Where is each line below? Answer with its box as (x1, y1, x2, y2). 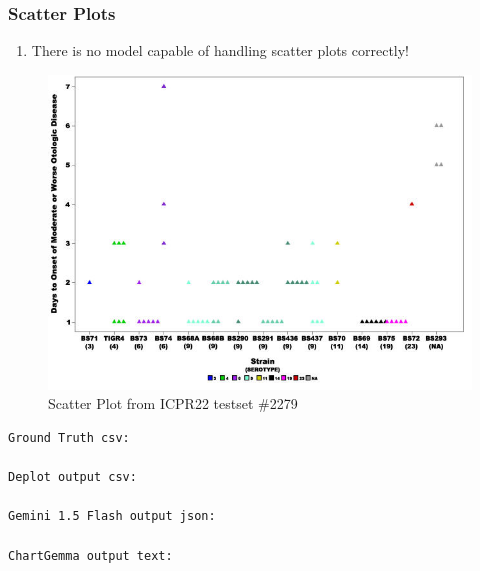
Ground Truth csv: (8, 430, 130, 445)
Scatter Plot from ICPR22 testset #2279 (48, 393, 298, 414)
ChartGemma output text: (8, 548, 173, 563)
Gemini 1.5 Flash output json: (8, 509, 216, 524)
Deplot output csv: (8, 470, 137, 485)
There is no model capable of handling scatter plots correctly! (31, 40, 410, 61)
